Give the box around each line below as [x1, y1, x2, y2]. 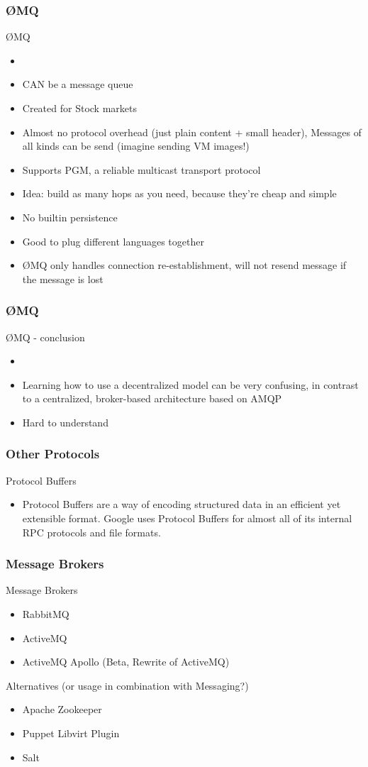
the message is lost [22, 271, 104, 286]
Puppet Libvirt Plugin [22, 725, 120, 740]
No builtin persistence [22, 209, 118, 224]
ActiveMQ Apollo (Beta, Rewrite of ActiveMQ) [22, 654, 230, 669]
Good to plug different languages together [22, 233, 204, 248]
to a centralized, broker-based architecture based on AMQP [22, 391, 282, 406]
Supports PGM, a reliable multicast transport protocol [22, 162, 261, 177]
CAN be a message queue [22, 77, 133, 92]
